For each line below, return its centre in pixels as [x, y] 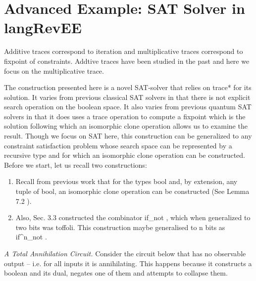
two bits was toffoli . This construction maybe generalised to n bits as [120, 227]
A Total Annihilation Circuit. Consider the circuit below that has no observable [125, 253]
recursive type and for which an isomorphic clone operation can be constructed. [125, 155]
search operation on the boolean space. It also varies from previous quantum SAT [128, 107]
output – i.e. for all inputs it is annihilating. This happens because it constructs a [128, 263]
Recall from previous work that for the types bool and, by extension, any [127, 181]
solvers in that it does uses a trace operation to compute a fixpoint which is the [125, 116]
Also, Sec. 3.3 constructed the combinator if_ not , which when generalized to [133, 217]
